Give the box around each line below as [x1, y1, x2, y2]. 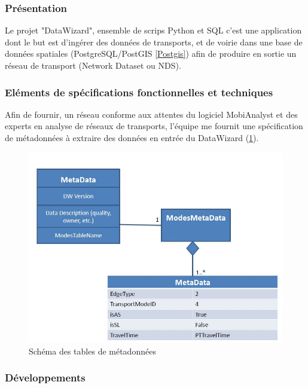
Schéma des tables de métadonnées [29, 344, 156, 357]
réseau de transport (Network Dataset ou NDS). [5, 59, 181, 71]
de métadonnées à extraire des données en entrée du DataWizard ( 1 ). [5, 132, 259, 143]
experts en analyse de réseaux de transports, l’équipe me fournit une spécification [5, 120, 303, 132]
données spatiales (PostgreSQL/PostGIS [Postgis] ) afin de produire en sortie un [5, 47, 297, 60]
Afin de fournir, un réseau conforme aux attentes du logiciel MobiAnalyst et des [5, 108, 298, 120]
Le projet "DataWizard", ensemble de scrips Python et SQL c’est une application [5, 24, 302, 36]
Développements [5, 370, 86, 385]
